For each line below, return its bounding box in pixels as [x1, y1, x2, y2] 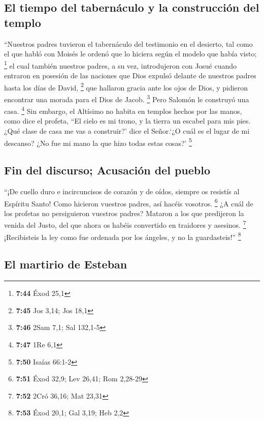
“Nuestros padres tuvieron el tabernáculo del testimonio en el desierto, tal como [4, 38, 253, 49]
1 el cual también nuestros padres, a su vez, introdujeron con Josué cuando [4, 58, 237, 71]
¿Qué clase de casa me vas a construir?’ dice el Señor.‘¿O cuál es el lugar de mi [4, 125, 250, 136]
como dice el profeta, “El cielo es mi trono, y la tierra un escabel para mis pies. [4, 115, 251, 126]
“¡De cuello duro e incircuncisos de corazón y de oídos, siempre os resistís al [4, 186, 240, 197]
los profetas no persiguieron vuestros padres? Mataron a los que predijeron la [4, 207, 244, 218]
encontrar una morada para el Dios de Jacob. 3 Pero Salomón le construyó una [4, 92, 249, 104]
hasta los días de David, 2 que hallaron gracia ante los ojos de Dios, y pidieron [4, 80, 248, 93]
